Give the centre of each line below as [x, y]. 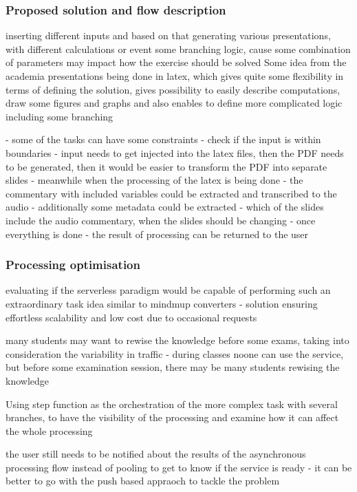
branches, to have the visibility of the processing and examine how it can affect [172, 417]
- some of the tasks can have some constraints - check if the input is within [163, 139]
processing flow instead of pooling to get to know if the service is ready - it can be [179, 467]
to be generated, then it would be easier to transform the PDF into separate [166, 166]
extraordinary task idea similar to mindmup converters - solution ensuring [162, 303]
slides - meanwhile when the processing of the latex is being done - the [154, 180]
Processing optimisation [73, 265]
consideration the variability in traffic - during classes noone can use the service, [175, 353]
